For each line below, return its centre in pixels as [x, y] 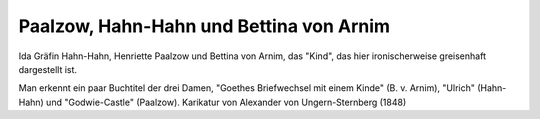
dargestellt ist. [48, 69]
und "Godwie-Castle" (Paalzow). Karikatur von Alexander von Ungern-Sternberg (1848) [226, 102]
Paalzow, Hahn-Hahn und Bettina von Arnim [204, 26]
